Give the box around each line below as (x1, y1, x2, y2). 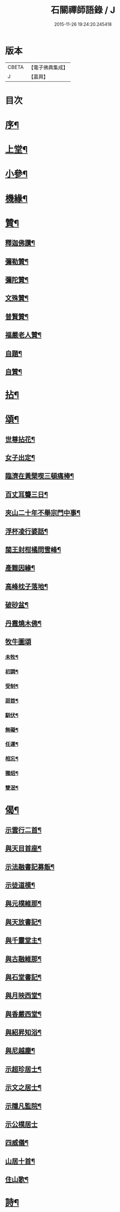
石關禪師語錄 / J (50, 4, 116, 16)
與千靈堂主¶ (5, 936, 42, 945)
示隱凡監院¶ (5, 1101, 42, 1110)
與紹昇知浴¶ (5, 1028, 42, 1037)
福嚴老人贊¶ (5, 331, 42, 340)
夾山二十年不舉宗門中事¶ (5, 509, 80, 517)
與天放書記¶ (5, 918, 42, 926)
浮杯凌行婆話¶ (5, 527, 48, 535)
